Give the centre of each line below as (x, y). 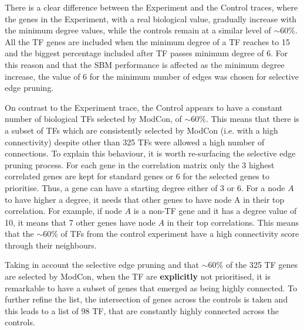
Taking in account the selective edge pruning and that (102, 265)
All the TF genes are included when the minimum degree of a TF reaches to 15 (147, 41)
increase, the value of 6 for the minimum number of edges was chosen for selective (152, 76)
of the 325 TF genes (262, 265)
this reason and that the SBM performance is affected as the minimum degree (145, 64)
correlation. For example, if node (63, 211)
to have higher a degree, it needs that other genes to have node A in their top (145, 199)
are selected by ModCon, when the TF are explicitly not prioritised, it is (138, 276)
